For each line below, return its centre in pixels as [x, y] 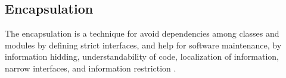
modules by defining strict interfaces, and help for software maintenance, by [143, 45]
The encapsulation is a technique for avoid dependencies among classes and [142, 33]
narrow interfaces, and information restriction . [91, 68]
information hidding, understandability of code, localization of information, [142, 56]
